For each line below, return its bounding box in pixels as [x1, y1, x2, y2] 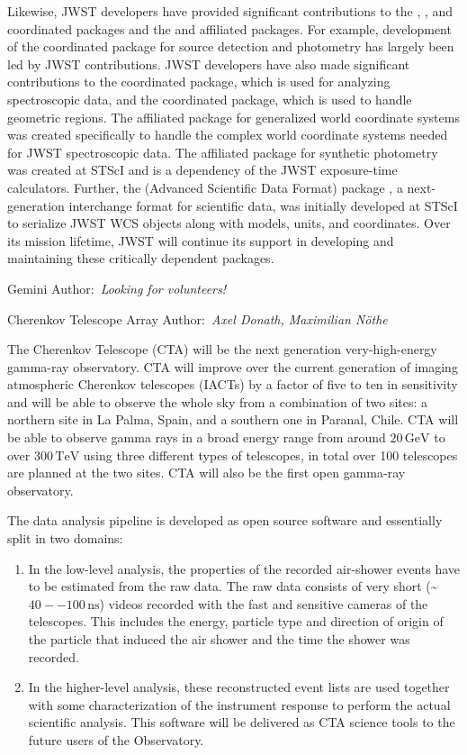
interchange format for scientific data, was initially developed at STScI [68, 196, 458, 214]
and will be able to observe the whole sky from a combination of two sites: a [7, 392, 428, 411]
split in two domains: [7, 529, 123, 548]
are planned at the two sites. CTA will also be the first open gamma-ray [7, 463, 406, 482]
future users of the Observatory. [28, 730, 204, 749]
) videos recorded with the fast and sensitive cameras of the [99, 594, 428, 613]
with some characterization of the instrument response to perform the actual [28, 695, 451, 714]
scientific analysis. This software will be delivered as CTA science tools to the [28, 713, 455, 732]
